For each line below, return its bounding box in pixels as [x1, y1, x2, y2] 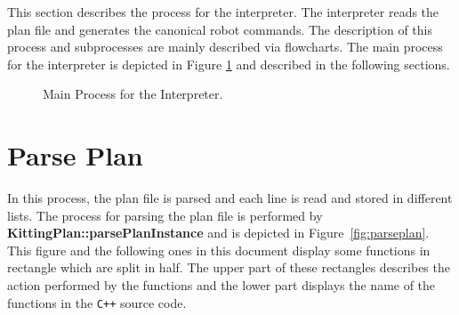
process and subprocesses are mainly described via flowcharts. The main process [7, 37, 443, 56]
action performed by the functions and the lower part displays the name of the [7, 276, 436, 295]
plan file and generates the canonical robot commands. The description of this [7, 20, 432, 38]
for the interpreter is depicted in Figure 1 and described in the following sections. [7, 54, 450, 73]
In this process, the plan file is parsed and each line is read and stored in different [7, 189, 453, 207]
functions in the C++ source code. [7, 293, 187, 311]
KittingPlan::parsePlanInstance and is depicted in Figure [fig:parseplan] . [7, 223, 430, 242]
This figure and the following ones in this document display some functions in [7, 240, 431, 259]
